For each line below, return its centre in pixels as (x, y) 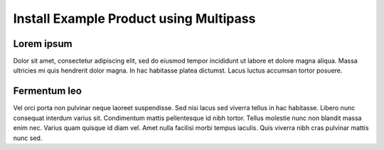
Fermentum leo (47, 91)
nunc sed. (28, 138)
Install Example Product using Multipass (134, 18)
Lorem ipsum (43, 44)
